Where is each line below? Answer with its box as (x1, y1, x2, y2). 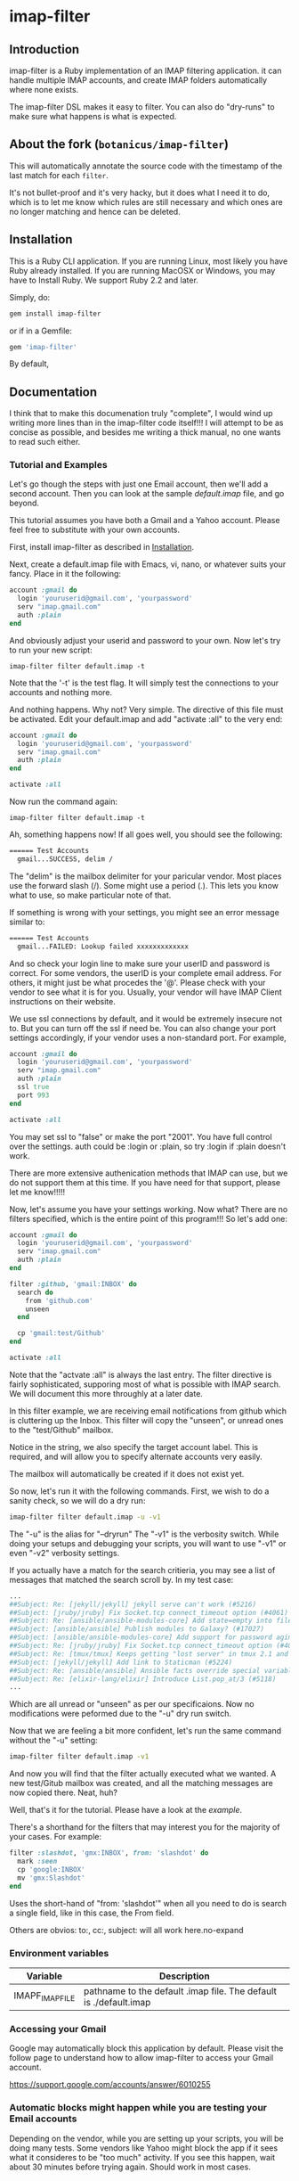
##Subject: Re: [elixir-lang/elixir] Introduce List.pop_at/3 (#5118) (9, 1674, 277, 1684)
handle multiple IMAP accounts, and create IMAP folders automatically (9, 75, 268, 86)
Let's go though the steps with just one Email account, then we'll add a (9, 479, 269, 489)
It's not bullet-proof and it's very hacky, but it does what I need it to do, (9, 187, 270, 198)
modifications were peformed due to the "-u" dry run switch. (9, 1709, 231, 1719)
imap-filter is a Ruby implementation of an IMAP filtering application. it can (9, 65, 282, 76)
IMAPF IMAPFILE (13, 1989, 76, 2004)
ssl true (17, 1083, 50, 1092)
